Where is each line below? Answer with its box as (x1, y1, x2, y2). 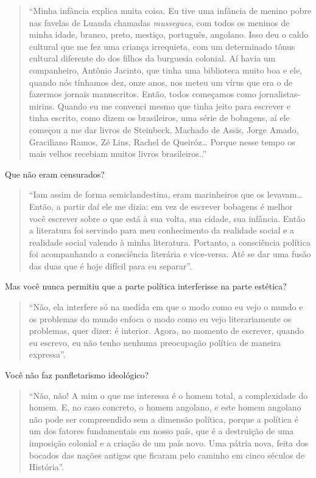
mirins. (29, 99, 55, 112)
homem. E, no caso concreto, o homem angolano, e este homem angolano (29, 401, 301, 414)
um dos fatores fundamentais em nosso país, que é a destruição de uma (29, 424, 294, 437)
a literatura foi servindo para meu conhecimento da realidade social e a (29, 224, 294, 237)
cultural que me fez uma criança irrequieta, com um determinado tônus (29, 40, 295, 52)
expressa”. (29, 348, 66, 361)
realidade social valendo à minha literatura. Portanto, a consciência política (29, 235, 311, 248)
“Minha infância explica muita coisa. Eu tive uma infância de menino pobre (29, 4, 312, 16)
